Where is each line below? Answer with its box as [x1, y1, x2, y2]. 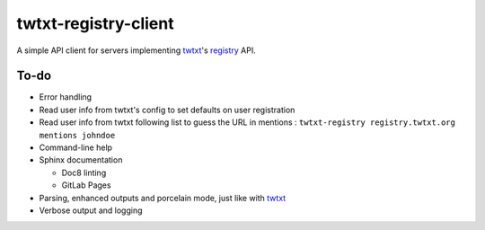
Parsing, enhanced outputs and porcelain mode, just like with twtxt [39, 192, 287, 203]
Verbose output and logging [39, 205, 143, 216]
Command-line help [39, 142, 112, 153]
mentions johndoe [39, 130, 116, 140]
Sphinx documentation [39, 155, 123, 165]
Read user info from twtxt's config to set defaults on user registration [39, 104, 295, 115]
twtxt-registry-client [16, 13, 174, 33]
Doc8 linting [61, 167, 107, 178]
